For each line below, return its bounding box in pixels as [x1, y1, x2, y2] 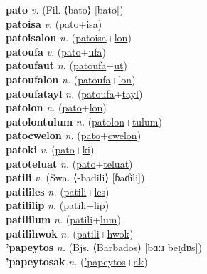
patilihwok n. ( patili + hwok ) [6, 225, 134, 240]
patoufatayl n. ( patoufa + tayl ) [6, 86, 143, 101]
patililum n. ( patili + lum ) [6, 211, 121, 226]
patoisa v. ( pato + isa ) [6, 16, 102, 31]
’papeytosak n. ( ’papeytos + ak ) [6, 253, 148, 268]
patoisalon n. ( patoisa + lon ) [6, 30, 132, 45]
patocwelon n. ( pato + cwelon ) [6, 128, 142, 143]
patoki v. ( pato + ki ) [6, 141, 95, 156]
